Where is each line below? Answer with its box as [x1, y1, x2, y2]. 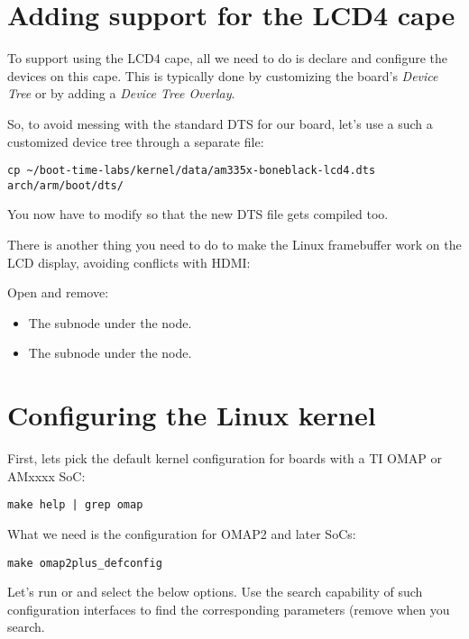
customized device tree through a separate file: [7, 132, 264, 151]
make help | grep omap [7, 498, 143, 512]
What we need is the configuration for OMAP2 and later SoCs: [7, 524, 356, 543]
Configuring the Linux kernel [7, 397, 376, 434]
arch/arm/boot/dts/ [7, 178, 124, 192]
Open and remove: [7, 283, 109, 302]
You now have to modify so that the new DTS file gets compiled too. [7, 205, 389, 224]
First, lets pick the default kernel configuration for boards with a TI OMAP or [7, 449, 442, 468]
